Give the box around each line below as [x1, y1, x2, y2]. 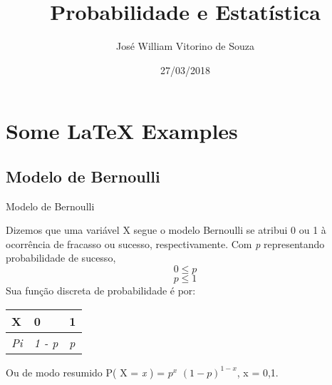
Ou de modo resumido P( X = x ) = [6, 364, 165, 379]
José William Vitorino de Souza [116, 38, 254, 53]
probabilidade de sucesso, [6, 250, 116, 265]
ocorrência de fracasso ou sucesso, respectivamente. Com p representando [6, 236, 325, 251]
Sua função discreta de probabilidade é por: [6, 283, 196, 298]
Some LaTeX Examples [6, 116, 238, 145]
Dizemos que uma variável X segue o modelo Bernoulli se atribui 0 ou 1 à [6, 222, 326, 237]
